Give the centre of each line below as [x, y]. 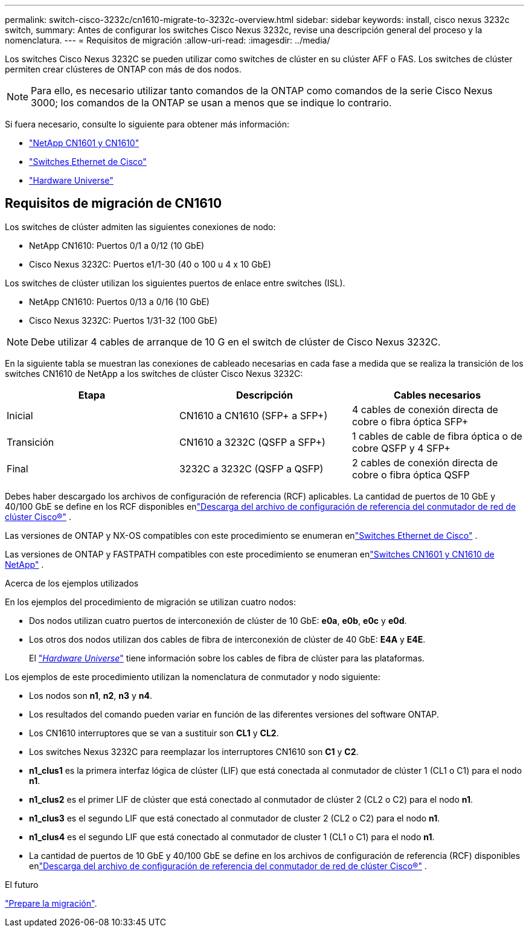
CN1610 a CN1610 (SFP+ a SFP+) [253, 415]
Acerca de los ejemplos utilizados [72, 583]
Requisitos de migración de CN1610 [114, 204]
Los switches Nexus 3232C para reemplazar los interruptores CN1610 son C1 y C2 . [194, 751]
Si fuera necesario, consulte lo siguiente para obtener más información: [147, 124]
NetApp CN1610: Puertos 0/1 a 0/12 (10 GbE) [117, 245]
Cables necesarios [437, 395]
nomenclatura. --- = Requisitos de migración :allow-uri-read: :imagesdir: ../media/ [168, 40]
